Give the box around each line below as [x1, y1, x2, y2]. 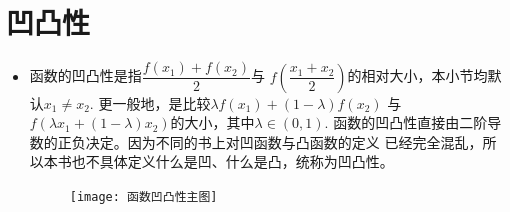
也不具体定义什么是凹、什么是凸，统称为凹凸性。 [71, 151, 394, 172]
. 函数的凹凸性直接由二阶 [324, 112, 488, 133]
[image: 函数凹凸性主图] [69, 189, 218, 204]
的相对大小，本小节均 [347, 65, 488, 86]
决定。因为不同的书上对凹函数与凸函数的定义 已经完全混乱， [85, 131, 483, 152]
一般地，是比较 [112, 92, 211, 113]
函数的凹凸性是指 [29, 65, 142, 86]
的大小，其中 [170, 112, 255, 133]
